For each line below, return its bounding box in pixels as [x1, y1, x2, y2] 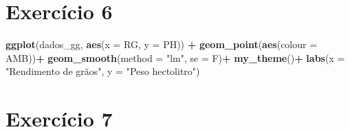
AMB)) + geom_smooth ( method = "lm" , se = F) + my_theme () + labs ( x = [6, 50, 345, 65]
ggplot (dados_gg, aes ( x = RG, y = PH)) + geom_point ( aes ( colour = [6, 37, 318, 52]
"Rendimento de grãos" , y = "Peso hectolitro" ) [6, 64, 200, 78]
